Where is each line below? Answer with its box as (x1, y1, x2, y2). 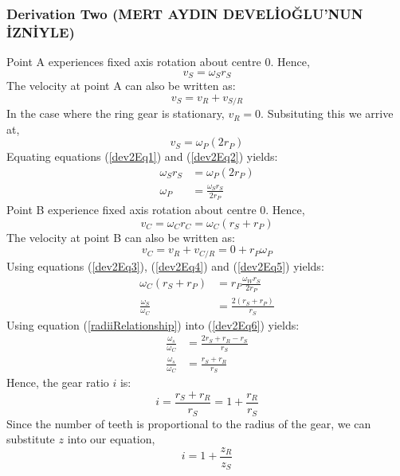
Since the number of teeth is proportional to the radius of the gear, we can (6, 415, 371, 431)
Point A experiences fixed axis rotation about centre (6, 53, 261, 70)
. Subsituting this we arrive (261, 105, 394, 122)
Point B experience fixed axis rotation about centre (6, 201, 257, 218)
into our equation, (67, 431, 155, 447)
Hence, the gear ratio (6, 374, 109, 391)
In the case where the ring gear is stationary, (6, 105, 225, 122)
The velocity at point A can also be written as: (6, 77, 236, 94)
